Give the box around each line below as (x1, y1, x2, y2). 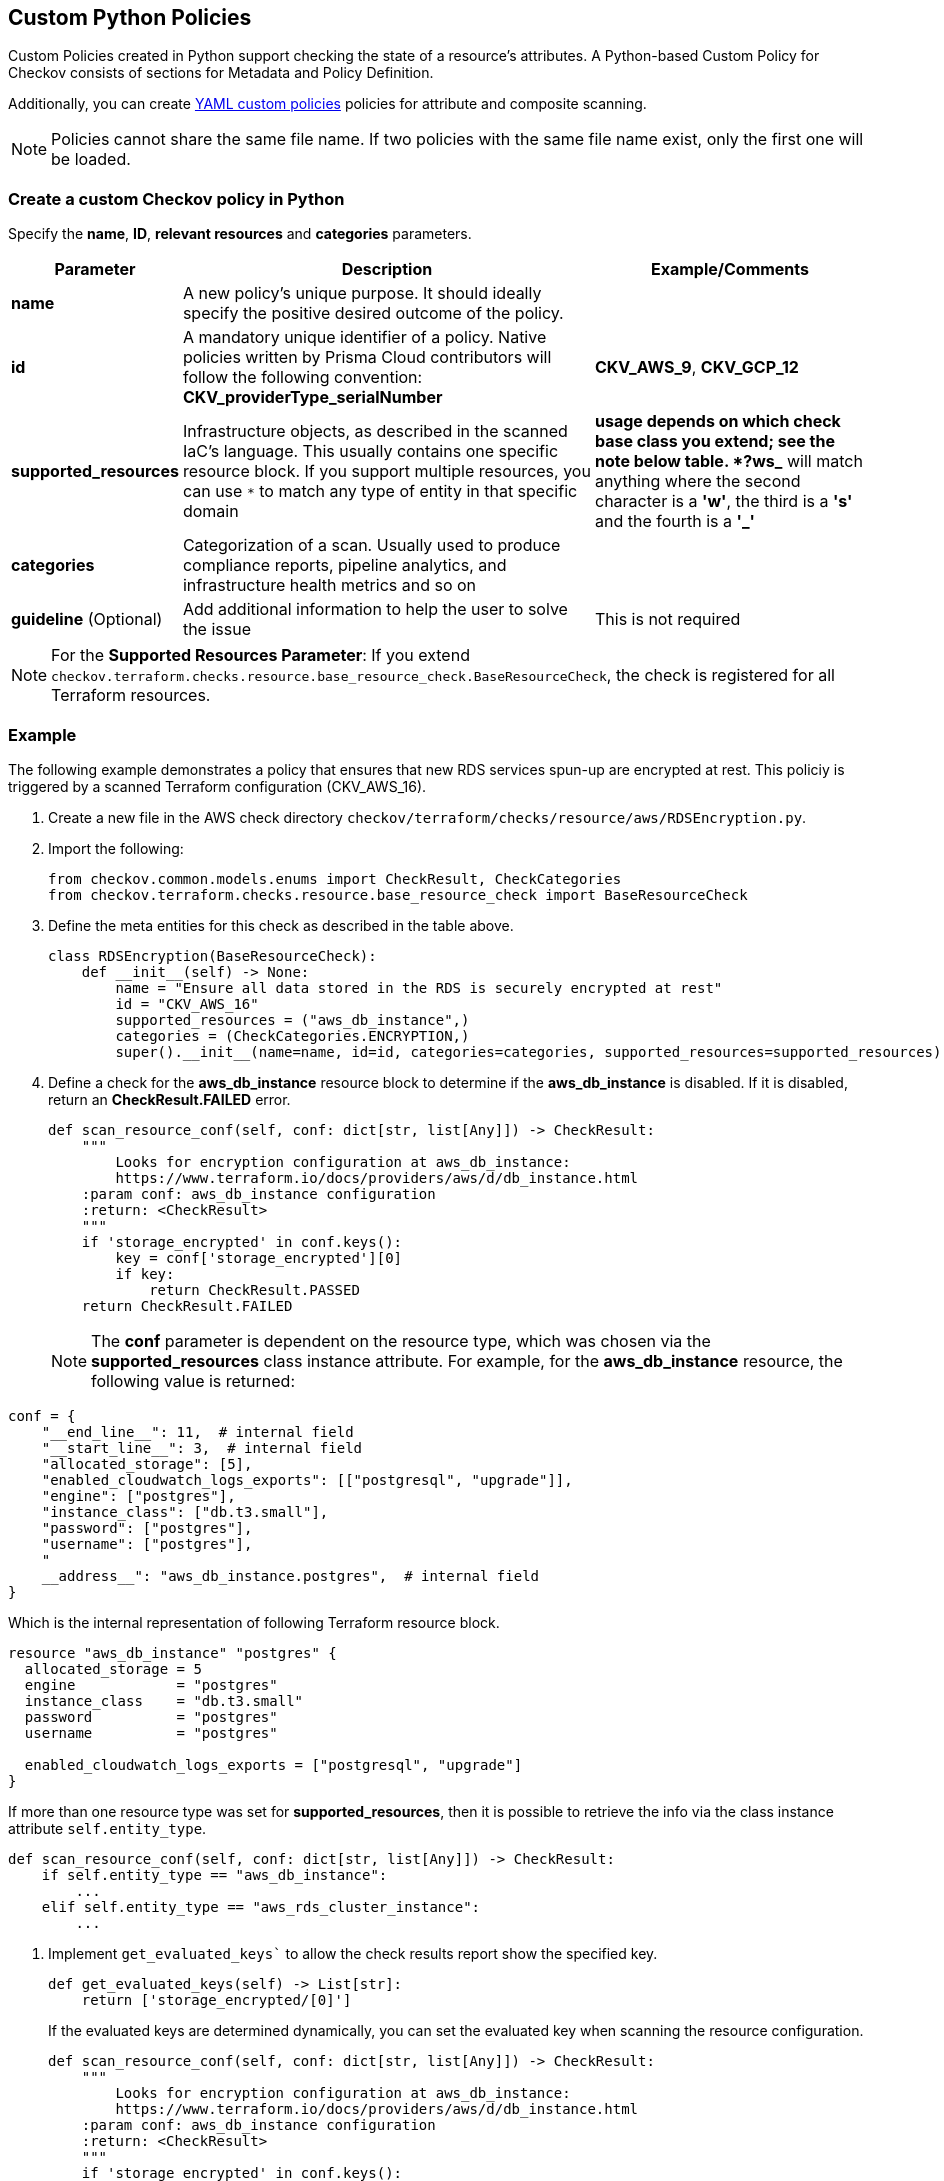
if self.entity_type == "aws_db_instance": (41, 1866, 388, 1883)
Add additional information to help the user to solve (182, 599, 568, 620)
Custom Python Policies (8, 5, 252, 30)
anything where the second (594, 471, 801, 492)
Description (341, 259, 433, 280)
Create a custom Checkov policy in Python (8, 188, 345, 209)
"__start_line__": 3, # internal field (41, 1439, 363, 1456)
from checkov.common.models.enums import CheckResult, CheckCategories (48, 870, 622, 887)
